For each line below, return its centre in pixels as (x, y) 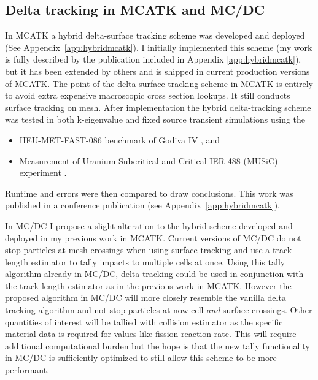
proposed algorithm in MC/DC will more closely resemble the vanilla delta (145, 298)
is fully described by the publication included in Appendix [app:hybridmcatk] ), (153, 59)
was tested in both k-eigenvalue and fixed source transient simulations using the (155, 119)
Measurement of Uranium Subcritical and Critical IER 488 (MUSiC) (149, 160)
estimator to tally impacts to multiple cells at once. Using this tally (158, 261)
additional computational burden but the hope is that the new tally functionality (157, 345)
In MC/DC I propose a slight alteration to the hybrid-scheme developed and (149, 225)
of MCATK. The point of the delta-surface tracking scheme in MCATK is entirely (159, 83)
